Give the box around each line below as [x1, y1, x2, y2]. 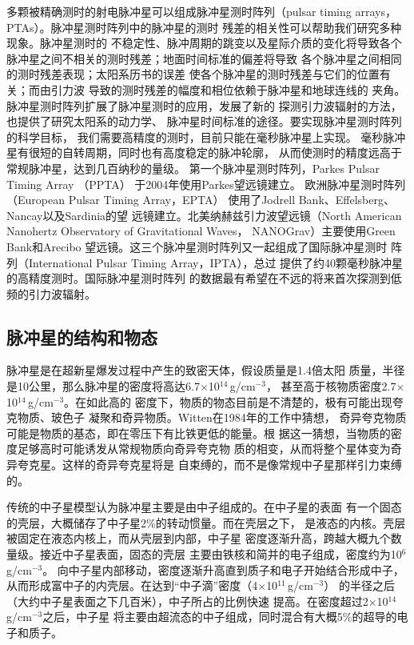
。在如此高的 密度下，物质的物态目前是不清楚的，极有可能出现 [64, 393, 392, 410]
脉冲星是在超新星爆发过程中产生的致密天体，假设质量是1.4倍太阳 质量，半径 [6, 362, 405, 379]
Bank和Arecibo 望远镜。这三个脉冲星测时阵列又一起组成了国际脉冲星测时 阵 [6, 238, 402, 254]
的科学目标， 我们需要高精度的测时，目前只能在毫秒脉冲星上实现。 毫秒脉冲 [6, 128, 406, 145]
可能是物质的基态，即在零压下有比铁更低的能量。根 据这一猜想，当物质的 [6, 424, 391, 441]
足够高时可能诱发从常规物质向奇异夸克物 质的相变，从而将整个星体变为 [17, 440, 391, 457]
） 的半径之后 [324, 577, 395, 594]
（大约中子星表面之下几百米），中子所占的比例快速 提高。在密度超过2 [6, 592, 368, 609]
